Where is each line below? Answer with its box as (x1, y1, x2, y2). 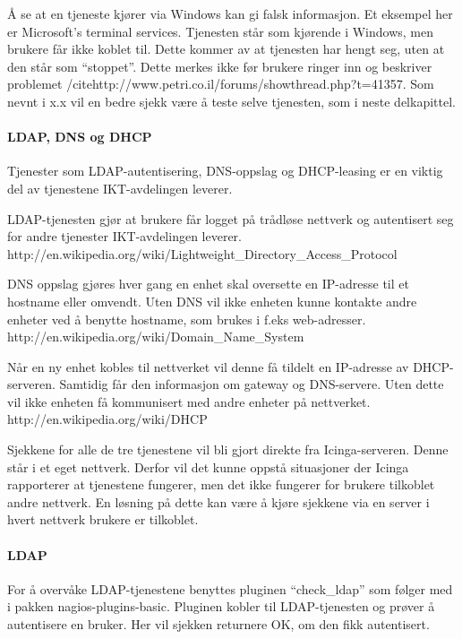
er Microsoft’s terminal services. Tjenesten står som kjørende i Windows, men (7, 22, 434, 40)
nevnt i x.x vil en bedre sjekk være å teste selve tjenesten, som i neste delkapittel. (7, 91, 456, 110)
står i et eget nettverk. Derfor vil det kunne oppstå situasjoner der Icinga (7, 457, 409, 476)
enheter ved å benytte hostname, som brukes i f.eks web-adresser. (7, 309, 366, 328)
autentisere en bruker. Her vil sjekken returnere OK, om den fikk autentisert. (7, 615, 430, 634)
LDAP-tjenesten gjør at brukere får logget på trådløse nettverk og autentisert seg (7, 209, 454, 228)
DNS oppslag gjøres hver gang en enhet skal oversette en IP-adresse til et (7, 274, 409, 293)
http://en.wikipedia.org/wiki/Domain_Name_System (7, 327, 304, 346)
